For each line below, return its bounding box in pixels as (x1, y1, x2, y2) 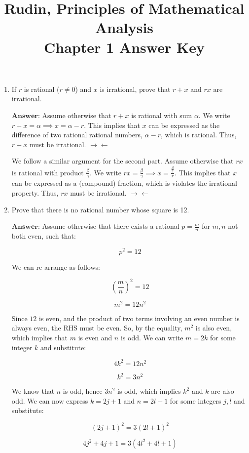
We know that (11, 386, 55, 396)
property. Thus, (11, 188, 59, 198)
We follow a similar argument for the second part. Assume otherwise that (11, 156, 234, 166)
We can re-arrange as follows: (11, 261, 100, 272)
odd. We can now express (11, 395, 88, 406)
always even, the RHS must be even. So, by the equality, (11, 323, 182, 333)
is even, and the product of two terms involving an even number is (39, 313, 240, 323)
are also (211, 386, 234, 396)
